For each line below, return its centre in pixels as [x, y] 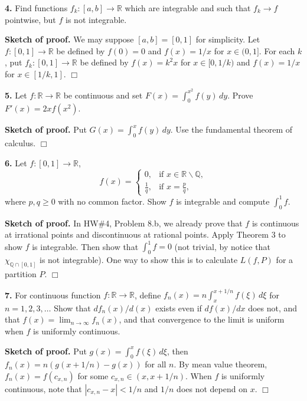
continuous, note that [43, 389]
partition [21, 273]
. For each [277, 50]
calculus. [20, 143]
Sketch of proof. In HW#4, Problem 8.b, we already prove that [124, 223]
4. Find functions [36, 8]
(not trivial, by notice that [222, 246]
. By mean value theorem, [221, 364]
